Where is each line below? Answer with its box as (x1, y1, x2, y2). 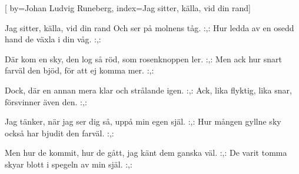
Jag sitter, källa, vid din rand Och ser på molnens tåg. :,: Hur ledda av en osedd (5, 21, 294, 34)
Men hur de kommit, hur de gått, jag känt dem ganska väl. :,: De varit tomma (5, 146, 287, 159)
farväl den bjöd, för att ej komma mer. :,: (5, 64, 154, 76)
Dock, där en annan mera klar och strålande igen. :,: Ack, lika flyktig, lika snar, (5, 83, 292, 96)
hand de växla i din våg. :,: (5, 33, 101, 45)
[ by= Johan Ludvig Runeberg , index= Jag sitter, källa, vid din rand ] (5, 2, 251, 14)
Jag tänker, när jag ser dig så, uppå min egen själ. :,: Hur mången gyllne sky (5, 115, 281, 128)
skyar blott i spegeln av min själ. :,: (5, 158, 132, 170)
